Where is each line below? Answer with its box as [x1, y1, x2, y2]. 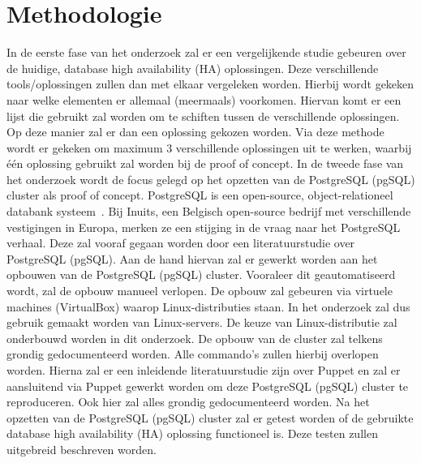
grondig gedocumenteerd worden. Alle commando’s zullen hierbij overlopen [6, 345, 379, 362]
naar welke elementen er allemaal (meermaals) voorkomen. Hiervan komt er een [6, 91, 402, 108]
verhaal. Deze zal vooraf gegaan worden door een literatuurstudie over [6, 234, 355, 251]
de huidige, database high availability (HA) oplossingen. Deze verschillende [6, 59, 379, 76]
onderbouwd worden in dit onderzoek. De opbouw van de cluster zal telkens [6, 329, 383, 346]
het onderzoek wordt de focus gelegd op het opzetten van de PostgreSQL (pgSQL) [6, 170, 415, 187]
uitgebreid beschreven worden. [6, 440, 157, 457]
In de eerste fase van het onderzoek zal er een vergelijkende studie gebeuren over [6, 44, 406, 61]
